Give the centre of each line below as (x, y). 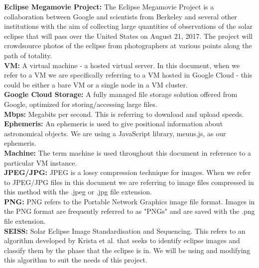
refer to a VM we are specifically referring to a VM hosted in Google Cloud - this (128, 75)
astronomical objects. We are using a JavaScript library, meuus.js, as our (115, 133)
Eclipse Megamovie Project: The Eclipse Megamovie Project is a (109, 6)
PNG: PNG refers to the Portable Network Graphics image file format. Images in (129, 201)
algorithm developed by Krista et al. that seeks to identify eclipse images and (122, 240)
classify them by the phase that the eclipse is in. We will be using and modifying (127, 250)
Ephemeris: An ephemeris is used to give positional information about (114, 124)
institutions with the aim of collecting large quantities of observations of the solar (129, 26)
